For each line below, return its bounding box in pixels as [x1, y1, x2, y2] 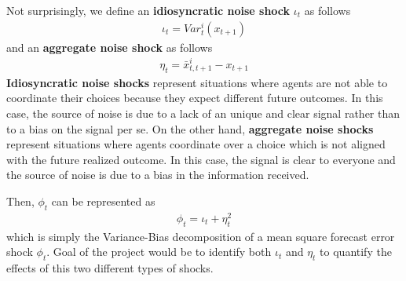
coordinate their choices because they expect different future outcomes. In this [6, 89, 383, 106]
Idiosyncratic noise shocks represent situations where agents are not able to [6, 74, 388, 90]
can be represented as [51, 192, 155, 209]
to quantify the [320, 243, 392, 260]
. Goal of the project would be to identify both [46, 243, 272, 260]
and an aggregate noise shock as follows [6, 38, 213, 55]
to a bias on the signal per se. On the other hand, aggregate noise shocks [6, 120, 374, 137]
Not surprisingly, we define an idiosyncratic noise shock [6, 2, 291, 18]
